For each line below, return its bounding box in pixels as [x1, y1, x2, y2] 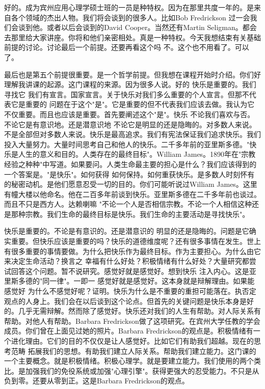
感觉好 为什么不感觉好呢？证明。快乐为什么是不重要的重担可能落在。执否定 [4, 286, 256, 296]
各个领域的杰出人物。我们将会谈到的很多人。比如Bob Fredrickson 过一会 [11, 12, 250, 22]
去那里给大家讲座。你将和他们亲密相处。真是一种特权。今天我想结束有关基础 [4, 32, 261, 42]
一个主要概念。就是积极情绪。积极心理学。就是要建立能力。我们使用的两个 [4, 355, 254, 366]
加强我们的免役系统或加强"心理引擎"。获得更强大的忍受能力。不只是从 [25, 365, 259, 376]
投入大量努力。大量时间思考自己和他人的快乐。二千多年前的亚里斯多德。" [4, 138, 250, 149]
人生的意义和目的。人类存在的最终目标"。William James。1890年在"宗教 [18, 149, 256, 159]
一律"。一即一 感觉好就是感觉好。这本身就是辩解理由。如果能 [49, 275, 255, 286]
